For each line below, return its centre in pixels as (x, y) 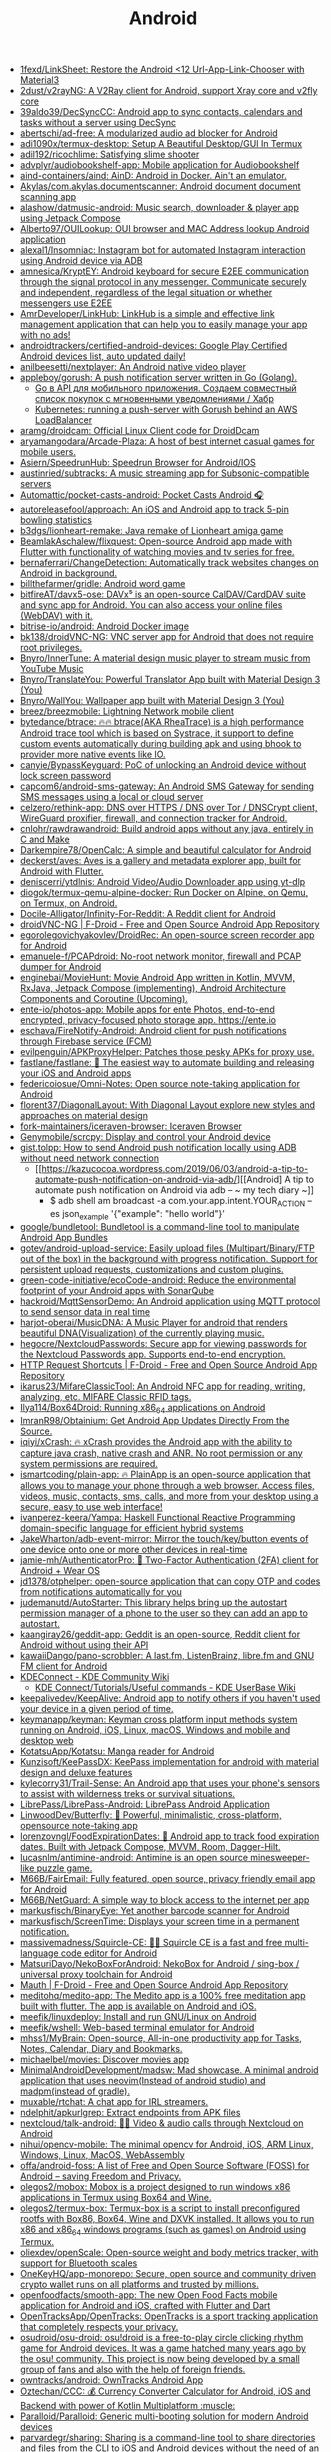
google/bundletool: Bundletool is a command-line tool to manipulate (159, 1226)
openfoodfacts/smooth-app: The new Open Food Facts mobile (148, 2295)
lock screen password (65, 776)
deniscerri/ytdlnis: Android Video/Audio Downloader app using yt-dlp (162, 882)
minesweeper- (279, 1857)
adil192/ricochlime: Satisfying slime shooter (109, 154)
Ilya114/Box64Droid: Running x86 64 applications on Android (142, 1408)
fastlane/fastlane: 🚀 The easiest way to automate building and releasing (167, 1063)
